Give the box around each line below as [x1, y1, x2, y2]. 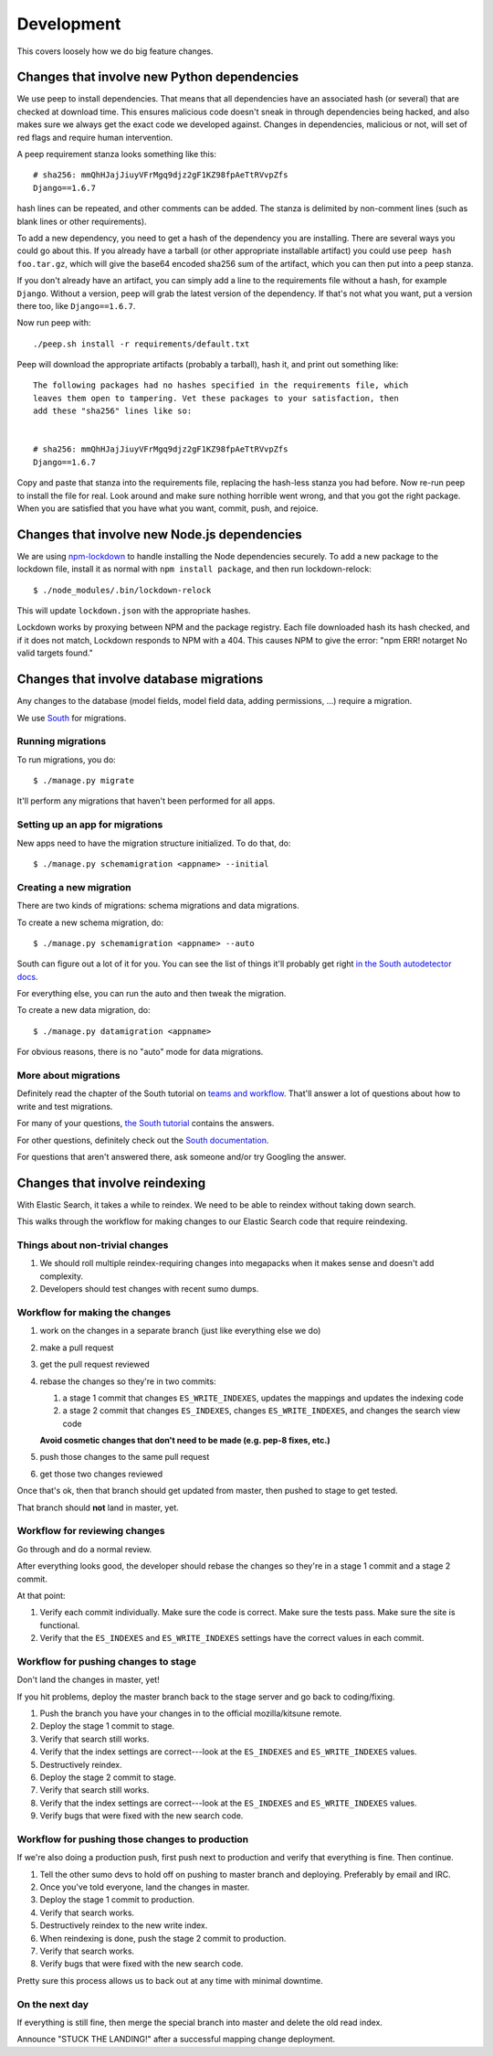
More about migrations [16, 1070, 121, 1082]
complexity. [39, 1271, 84, 1282]
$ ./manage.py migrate [33, 775, 135, 786]
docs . [16, 971, 38, 982]
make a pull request [39, 1342, 114, 1353]
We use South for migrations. [16, 712, 127, 723]
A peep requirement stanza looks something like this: [16, 149, 216, 160]
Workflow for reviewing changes [16, 1525, 165, 1538]
